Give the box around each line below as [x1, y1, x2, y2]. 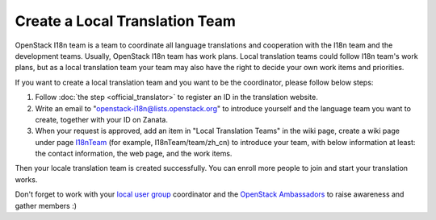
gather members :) [15, 201, 77, 210]
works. [15, 174, 38, 185]
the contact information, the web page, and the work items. [35, 149, 233, 159]
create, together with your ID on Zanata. [35, 114, 169, 124]
